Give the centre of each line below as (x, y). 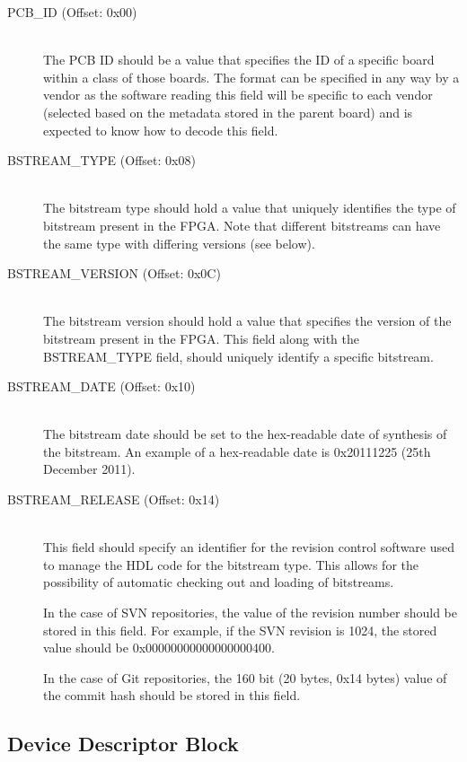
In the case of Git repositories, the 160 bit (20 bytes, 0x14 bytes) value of (245, 677)
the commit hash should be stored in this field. (172, 695)
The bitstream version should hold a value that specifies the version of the (247, 321)
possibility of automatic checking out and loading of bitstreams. (219, 582)
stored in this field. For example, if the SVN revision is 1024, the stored (240, 630)
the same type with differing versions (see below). (179, 243)
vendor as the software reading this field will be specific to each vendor (238, 95)
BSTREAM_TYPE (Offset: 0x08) (101, 160)
